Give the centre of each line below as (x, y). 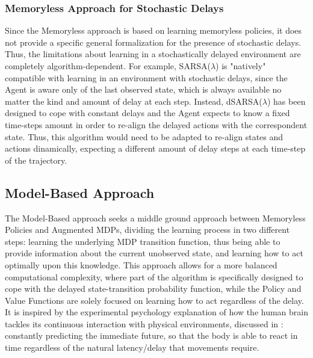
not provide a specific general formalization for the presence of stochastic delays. (153, 42)
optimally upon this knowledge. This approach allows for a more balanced (141, 264)
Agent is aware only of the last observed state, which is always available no (143, 89)
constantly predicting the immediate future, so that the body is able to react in (151, 335)
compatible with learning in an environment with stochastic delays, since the (146, 77)
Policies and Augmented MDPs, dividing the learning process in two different (147, 230)
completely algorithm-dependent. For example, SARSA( (108, 66)
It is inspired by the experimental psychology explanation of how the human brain (156, 312)
